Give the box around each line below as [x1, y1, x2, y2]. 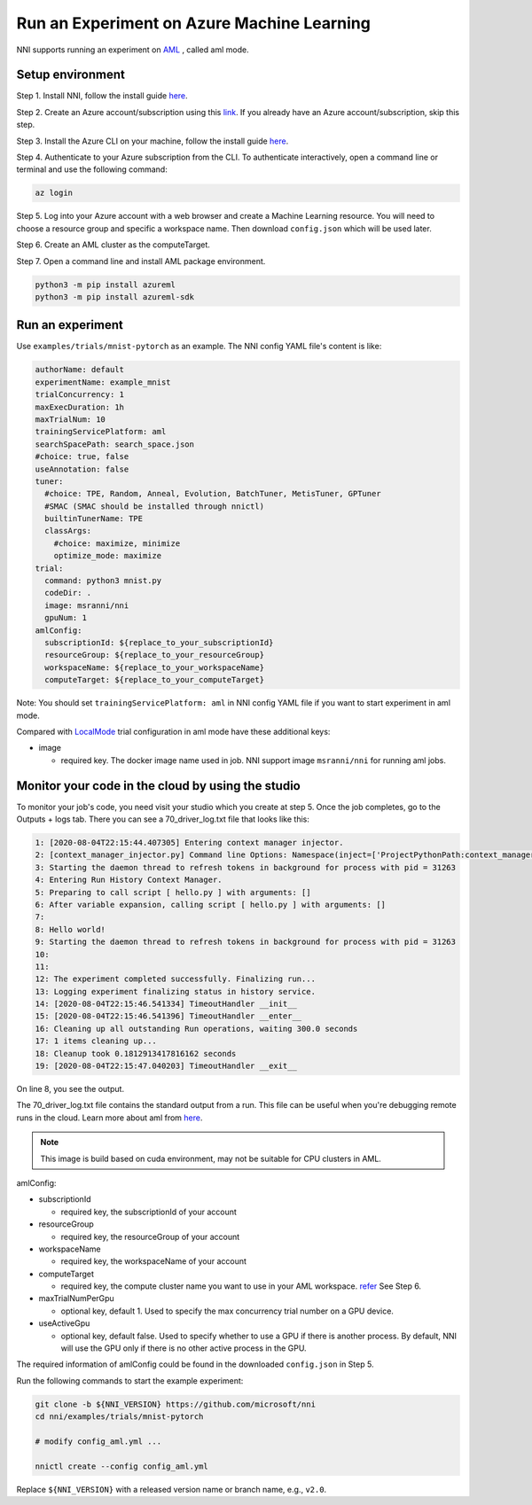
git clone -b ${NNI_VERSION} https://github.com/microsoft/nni [35, 1399, 317, 1409]
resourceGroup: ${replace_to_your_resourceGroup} [44, 650, 265, 660]
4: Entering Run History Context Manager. [35, 875, 223, 885]
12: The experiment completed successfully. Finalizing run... [35, 974, 317, 984]
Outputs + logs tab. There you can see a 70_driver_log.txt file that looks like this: [16, 814, 309, 824]
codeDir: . [44, 588, 92, 598]
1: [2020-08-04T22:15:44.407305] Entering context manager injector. [35, 838, 344, 847]
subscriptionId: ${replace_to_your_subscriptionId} [44, 638, 274, 647]
